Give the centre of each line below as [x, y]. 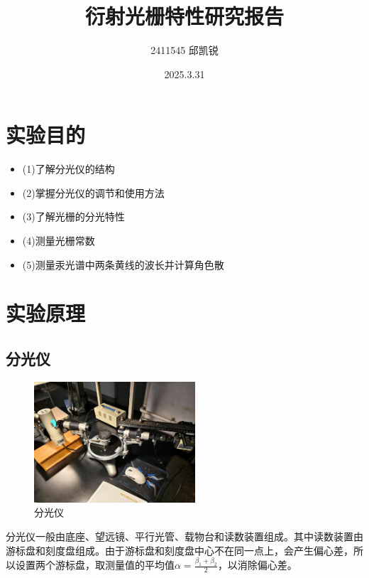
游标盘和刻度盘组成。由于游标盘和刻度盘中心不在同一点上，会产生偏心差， [180, 550]
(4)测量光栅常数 [59, 241]
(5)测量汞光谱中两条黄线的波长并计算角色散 [123, 264]
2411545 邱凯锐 [184, 50]
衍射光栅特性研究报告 [184, 16]
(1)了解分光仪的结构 [68, 169]
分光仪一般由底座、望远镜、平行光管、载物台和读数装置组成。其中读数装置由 [184, 536]
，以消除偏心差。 [257, 565]
